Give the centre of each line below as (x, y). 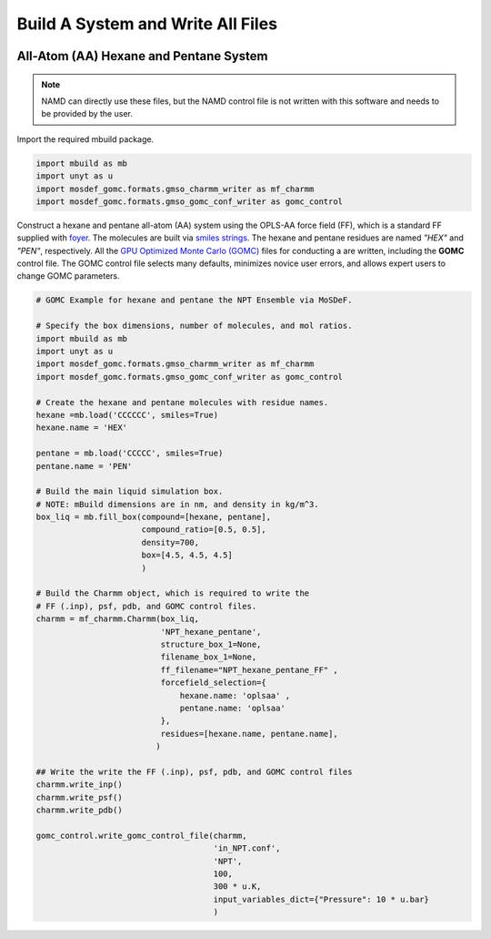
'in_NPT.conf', (247, 848)
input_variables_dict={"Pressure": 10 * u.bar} (321, 899)
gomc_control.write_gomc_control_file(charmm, (141, 835)
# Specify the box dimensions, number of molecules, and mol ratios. (194, 326)
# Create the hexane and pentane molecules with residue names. (182, 402)
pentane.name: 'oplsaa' (232, 708)
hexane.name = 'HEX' (81, 428)
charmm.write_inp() (79, 785)
